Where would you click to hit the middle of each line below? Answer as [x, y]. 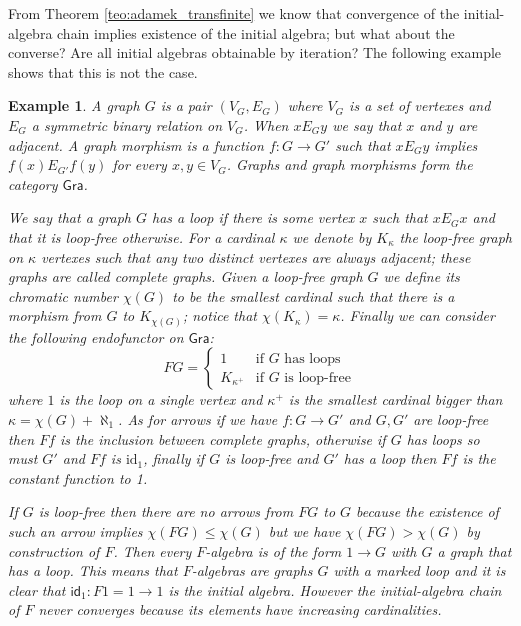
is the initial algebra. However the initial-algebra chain [335, 589]
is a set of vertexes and [420, 105]
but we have [304, 530]
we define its [421, 276]
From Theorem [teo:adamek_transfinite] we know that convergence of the [234, 13]
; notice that [219, 315]
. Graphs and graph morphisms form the [349, 164]
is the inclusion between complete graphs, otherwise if [223, 438]
